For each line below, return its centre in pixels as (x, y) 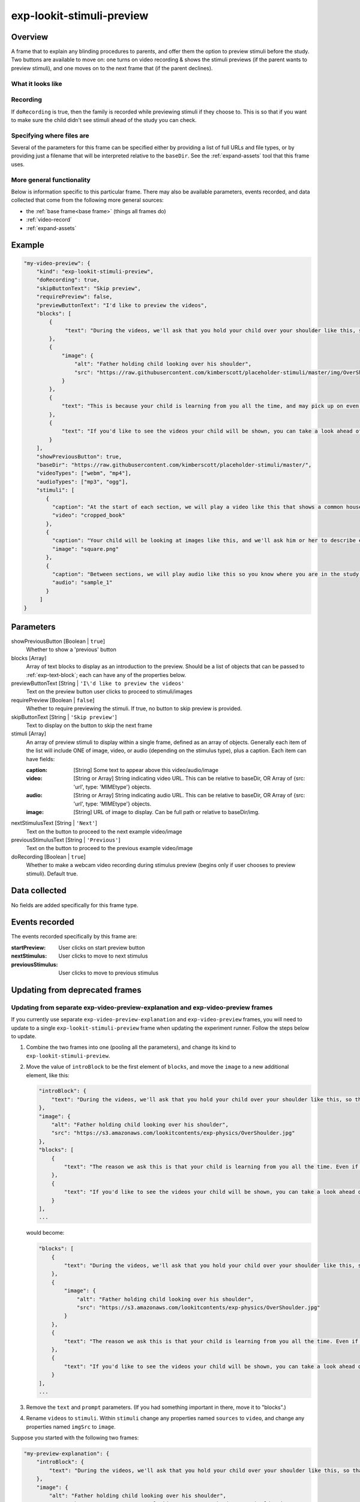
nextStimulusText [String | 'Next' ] (54, 823)
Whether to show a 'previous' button (71, 649)
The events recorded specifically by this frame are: (74, 937)
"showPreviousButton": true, (79, 456)
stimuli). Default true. (52, 874)
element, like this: (48, 1075)
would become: (45, 1233)
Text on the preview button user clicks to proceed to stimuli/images (109, 692)
